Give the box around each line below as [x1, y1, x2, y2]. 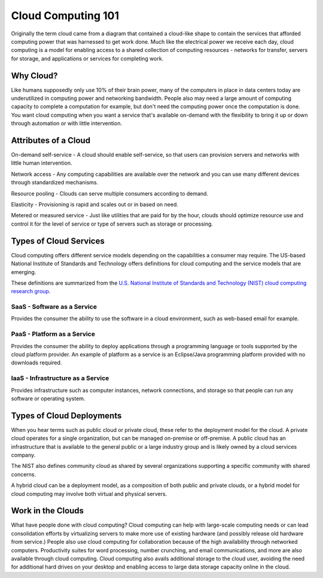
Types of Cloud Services [11, 236, 105, 246]
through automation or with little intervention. [11, 120, 123, 127]
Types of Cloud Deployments [11, 410, 122, 421]
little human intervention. [11, 159, 72, 167]
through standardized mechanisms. [11, 179, 99, 186]
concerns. [11, 470, 36, 478]
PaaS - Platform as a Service [11, 330, 96, 338]
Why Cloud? [11, 71, 58, 81]
